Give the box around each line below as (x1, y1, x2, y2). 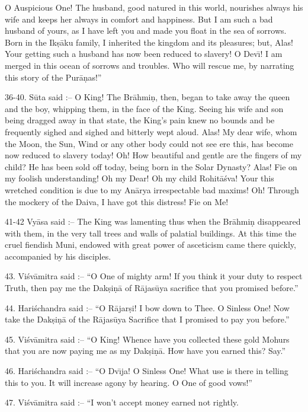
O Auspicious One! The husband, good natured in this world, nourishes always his (5, 1, 303, 13)
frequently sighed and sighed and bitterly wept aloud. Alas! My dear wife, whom (5, 125, 297, 138)
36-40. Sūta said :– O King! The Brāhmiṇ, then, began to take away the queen (5, 91, 290, 103)
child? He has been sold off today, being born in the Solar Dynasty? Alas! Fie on (5, 160, 297, 173)
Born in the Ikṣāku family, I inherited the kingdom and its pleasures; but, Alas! (5, 36, 293, 48)
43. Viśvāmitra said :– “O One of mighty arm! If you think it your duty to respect (5, 270, 303, 282)
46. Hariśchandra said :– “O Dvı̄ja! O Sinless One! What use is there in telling (5, 365, 288, 377)
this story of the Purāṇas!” (5, 71, 102, 83)
